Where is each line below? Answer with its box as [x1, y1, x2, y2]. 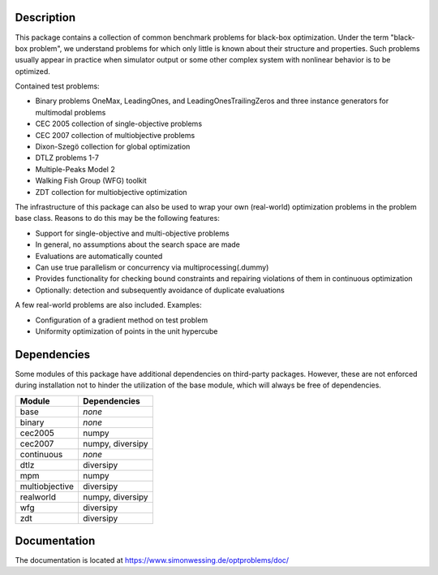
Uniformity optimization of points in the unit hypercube [35, 326, 218, 336]
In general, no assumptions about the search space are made [35, 240, 241, 249]
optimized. [15, 66, 50, 76]
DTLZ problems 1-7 [35, 153, 99, 162]
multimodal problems [35, 107, 106, 117]
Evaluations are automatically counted [35, 251, 163, 261]
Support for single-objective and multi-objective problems [35, 228, 230, 238]
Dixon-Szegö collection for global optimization [35, 142, 191, 152]
